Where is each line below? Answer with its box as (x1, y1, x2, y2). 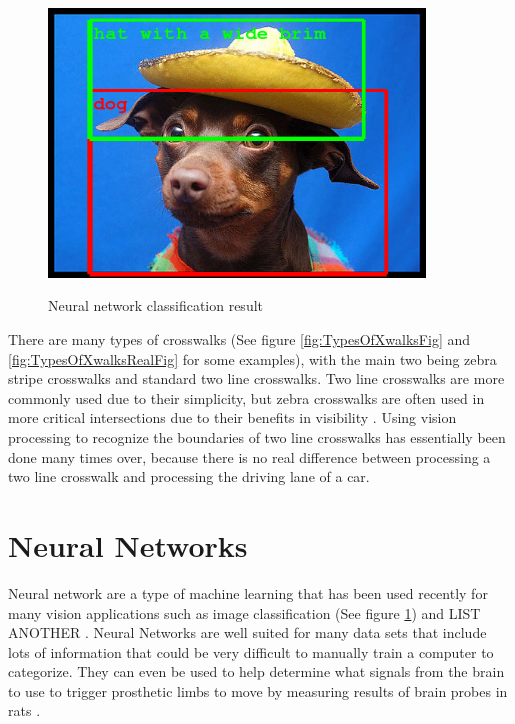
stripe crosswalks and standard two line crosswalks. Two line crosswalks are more (8, 368, 505, 389)
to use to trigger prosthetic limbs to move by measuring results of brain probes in (8, 680, 508, 701)
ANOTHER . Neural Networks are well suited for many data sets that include (8, 622, 487, 643)
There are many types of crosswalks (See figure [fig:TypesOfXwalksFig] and (8, 329, 471, 350)
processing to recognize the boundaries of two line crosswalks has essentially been (8, 427, 506, 447)
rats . (8, 700, 41, 721)
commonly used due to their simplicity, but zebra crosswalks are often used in (8, 387, 485, 408)
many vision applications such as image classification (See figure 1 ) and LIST (8, 602, 481, 623)
